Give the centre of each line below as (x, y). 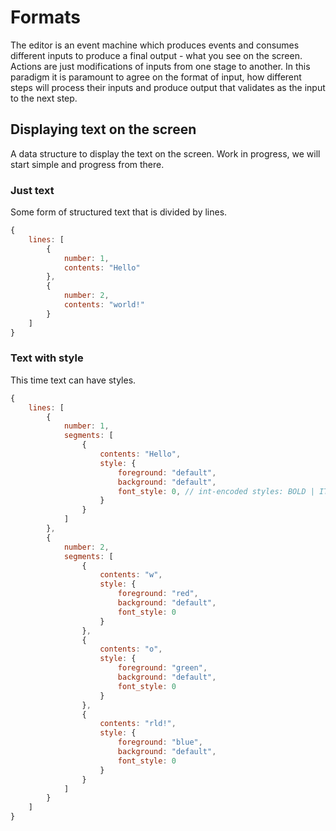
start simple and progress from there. (87, 164)
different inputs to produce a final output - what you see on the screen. (156, 55)
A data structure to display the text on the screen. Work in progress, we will (165, 153)
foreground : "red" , (158, 594)
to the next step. (44, 98)
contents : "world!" (104, 305)
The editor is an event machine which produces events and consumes (155, 45)
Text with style (47, 358)
